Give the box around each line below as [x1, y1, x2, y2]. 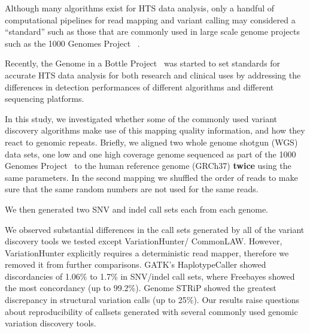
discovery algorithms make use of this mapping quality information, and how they [5, 124, 305, 137]
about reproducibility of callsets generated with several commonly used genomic [5, 305, 298, 317]
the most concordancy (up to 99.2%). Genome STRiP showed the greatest [5, 281, 276, 294]
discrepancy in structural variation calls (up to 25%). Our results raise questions [5, 293, 300, 306]
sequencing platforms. [5, 92, 84, 105]
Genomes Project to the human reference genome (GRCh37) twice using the [5, 159, 291, 172]
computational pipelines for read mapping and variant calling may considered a [5, 13, 296, 26]
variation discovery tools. [5, 317, 96, 329]
